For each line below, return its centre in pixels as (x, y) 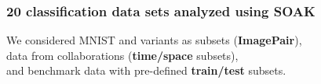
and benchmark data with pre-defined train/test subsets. (146, 70)
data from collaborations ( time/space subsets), (122, 55)
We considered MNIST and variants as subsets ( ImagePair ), (154, 40)
